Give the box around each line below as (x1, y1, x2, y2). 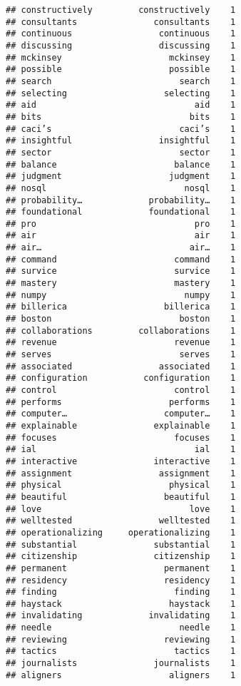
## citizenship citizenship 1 (6, 551, 236, 562)
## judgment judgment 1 (6, 171, 236, 182)
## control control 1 (6, 385, 236, 395)
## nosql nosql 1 (6, 183, 236, 193)
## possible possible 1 (6, 64, 236, 75)
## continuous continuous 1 (6, 29, 236, 39)
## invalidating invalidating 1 (6, 610, 236, 621)
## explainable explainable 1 (6, 420, 236, 431)
